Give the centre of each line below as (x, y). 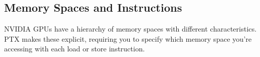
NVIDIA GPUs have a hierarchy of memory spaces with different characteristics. (131, 29)
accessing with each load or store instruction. (75, 49)
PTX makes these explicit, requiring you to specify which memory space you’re (128, 38)
